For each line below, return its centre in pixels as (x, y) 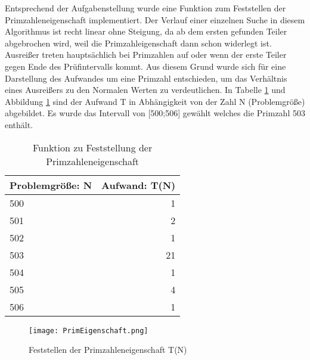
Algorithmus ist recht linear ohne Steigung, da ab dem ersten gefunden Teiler (146, 31)
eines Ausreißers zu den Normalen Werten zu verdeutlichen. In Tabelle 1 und (145, 90)
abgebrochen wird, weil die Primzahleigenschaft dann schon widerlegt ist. (138, 43)
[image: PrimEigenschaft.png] (89, 330)
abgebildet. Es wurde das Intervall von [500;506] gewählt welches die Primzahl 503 (155, 113)
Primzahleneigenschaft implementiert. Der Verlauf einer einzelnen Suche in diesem (155, 19)
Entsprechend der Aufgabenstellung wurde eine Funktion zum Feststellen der (145, 8)
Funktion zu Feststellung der (92, 147)
